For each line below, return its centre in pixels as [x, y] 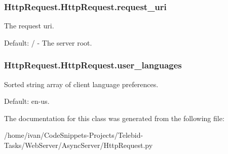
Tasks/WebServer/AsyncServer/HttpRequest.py [79, 145]
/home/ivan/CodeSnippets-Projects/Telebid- [74, 135]
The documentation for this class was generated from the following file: [114, 118]
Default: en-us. [27, 101]
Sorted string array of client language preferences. [81, 84]
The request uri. [29, 26]
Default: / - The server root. [48, 42]
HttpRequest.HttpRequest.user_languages [93, 65]
